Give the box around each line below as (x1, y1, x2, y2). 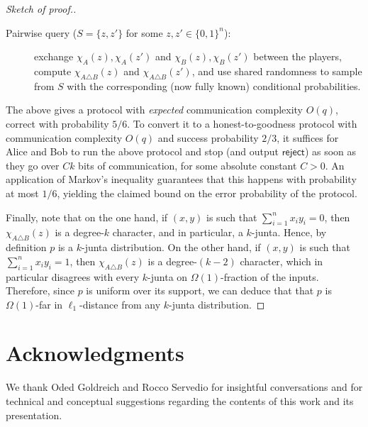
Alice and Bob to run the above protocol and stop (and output (6, 144, 279, 159)
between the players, (253, 49, 342, 64)
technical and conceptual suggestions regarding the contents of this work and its (6, 394, 354, 409)
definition (6, 240, 47, 255)
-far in (35, 296, 63, 311)
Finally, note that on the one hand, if (6, 209, 168, 224)
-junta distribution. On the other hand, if (82, 240, 261, 255)
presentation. (6, 407, 62, 422)
